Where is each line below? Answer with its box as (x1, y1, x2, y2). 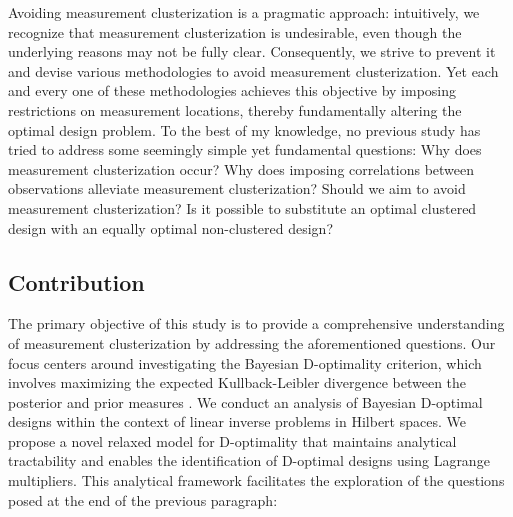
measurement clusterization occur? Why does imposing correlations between (8, 158, 475, 179)
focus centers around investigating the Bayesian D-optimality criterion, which (8, 352, 482, 373)
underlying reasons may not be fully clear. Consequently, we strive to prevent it (8, 41, 496, 62)
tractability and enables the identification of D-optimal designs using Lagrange (8, 450, 490, 471)
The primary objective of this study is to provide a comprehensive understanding (8, 313, 505, 334)
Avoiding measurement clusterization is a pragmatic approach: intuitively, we (8, 2, 480, 22)
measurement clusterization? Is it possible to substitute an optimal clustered (8, 197, 477, 218)
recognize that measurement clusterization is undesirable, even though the (8, 21, 462, 42)
